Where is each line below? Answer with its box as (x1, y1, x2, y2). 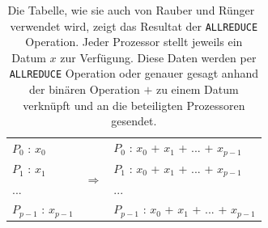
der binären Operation (29, 81, 140, 98)
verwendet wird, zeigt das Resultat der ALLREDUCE (10, 17, 258, 34)
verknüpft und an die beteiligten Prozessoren (23, 96, 245, 113)
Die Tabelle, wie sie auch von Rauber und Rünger (7, 2, 255, 18)
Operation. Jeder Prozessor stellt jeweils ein (25, 33, 243, 50)
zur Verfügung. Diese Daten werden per (60, 49, 257, 65)
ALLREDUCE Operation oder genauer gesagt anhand (9, 65, 258, 82)
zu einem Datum (155, 81, 239, 98)
